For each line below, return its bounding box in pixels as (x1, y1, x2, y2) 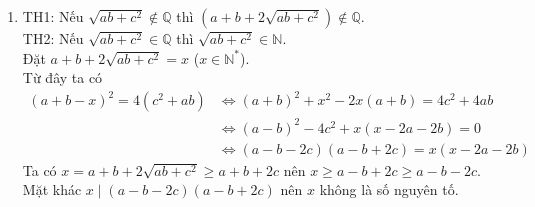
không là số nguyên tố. (319, 179, 459, 200)
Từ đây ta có (22, 67, 103, 88)
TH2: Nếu (22, 28, 84, 48)
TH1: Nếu (22, 6, 84, 26)
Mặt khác (22, 179, 82, 200)
